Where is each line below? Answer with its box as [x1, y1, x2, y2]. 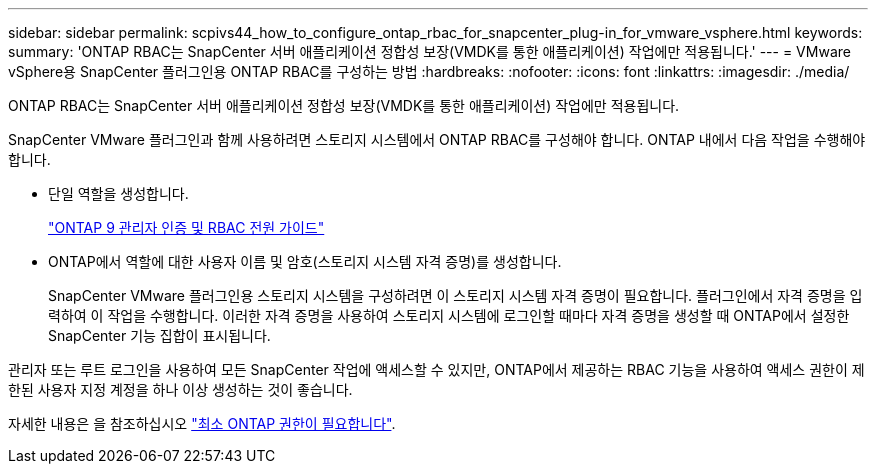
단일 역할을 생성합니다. [48, 185, 189, 202]
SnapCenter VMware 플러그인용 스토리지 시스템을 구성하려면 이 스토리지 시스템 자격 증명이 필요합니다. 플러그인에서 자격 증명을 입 [48, 287, 863, 304]
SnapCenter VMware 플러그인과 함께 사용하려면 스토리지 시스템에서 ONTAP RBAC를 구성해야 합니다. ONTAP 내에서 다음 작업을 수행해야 [8, 131, 866, 148]
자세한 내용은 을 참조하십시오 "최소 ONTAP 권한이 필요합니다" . [8, 415, 396, 432]
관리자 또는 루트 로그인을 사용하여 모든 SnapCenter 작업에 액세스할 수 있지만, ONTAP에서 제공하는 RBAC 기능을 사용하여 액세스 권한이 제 [8, 361, 865, 378]
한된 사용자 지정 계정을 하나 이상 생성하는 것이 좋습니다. [8, 381, 353, 398]
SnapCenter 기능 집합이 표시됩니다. [48, 327, 271, 344]
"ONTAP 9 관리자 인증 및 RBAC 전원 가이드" [48, 219, 325, 236]
